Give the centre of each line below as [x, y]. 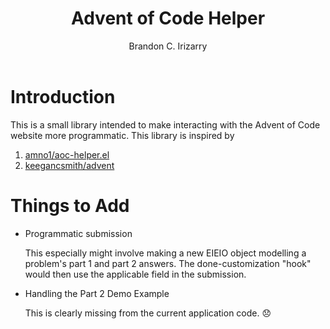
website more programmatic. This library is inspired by [122, 135]
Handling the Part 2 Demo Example [97, 293]
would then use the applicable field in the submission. [135, 274]
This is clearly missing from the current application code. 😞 [148, 313]
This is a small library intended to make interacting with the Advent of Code [165, 124]
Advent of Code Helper [168, 18]
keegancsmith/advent [69, 165]
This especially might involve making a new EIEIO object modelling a [165, 253]
